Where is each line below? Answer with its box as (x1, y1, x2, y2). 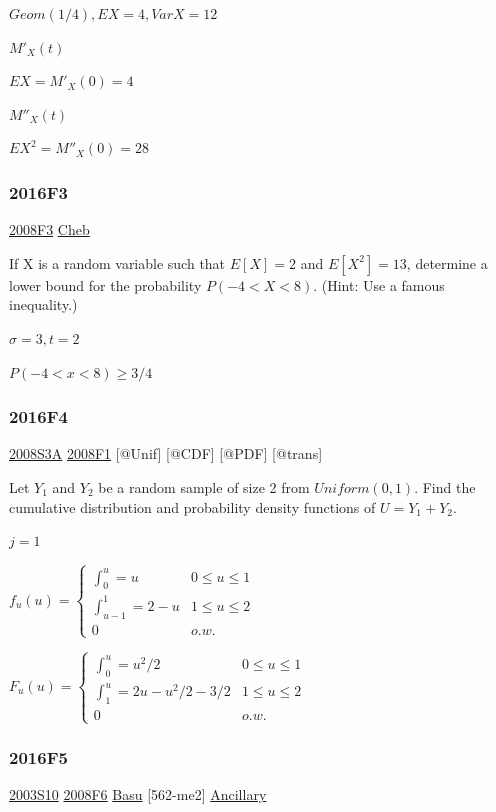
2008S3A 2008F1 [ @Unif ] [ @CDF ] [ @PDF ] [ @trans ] (9, 443, 323, 464)
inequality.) (9, 294, 78, 315)
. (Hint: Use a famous (313, 274, 445, 295)
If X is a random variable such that (9, 252, 226, 273)
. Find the (414, 476, 476, 497)
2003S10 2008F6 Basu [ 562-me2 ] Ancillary (9, 784, 267, 805)
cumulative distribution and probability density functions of (9, 496, 376, 517)
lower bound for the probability (9, 274, 202, 295)
